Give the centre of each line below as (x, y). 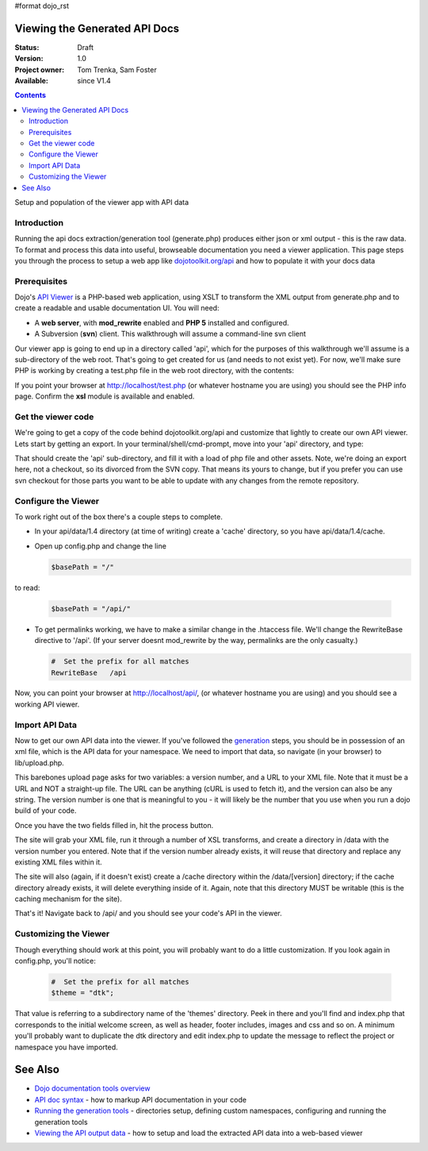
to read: (27, 587)
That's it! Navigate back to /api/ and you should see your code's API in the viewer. (148, 914)
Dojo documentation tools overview (92, 1088)
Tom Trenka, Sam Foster (117, 69)
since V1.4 (94, 81)
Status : (27, 47)
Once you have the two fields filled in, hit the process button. (114, 825)
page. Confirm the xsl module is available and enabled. (105, 396)
